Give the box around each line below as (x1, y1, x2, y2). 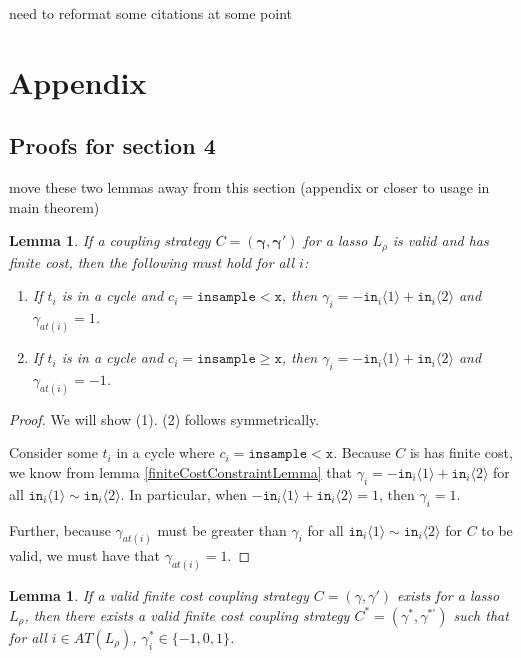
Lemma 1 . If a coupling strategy (9, 230, 211, 251)
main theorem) (9, 196, 100, 217)
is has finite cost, (409, 442, 513, 463)
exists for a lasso (397, 585, 500, 606)
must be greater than (157, 519, 287, 540)
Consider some (9, 442, 98, 463)
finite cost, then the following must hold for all (9, 251, 295, 272)
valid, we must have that (9, 545, 160, 566)
